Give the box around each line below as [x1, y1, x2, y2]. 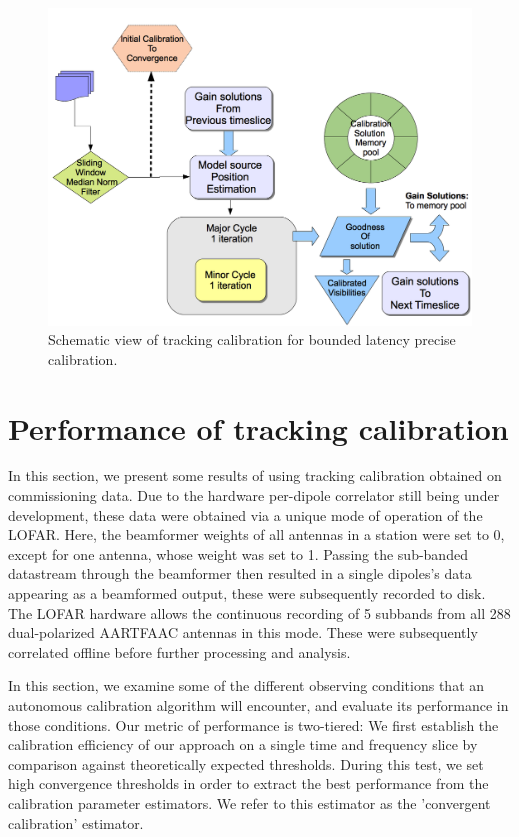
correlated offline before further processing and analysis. [8, 641, 351, 662]
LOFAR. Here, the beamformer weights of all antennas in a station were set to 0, [8, 524, 505, 545]
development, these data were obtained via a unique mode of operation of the [8, 504, 483, 525]
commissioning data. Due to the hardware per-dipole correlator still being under [8, 485, 500, 506]
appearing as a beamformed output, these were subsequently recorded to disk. [8, 583, 486, 604]
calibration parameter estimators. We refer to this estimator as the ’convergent [8, 792, 491, 813]
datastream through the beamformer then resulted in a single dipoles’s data [8, 563, 472, 584]
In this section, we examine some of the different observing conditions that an [8, 675, 485, 696]
